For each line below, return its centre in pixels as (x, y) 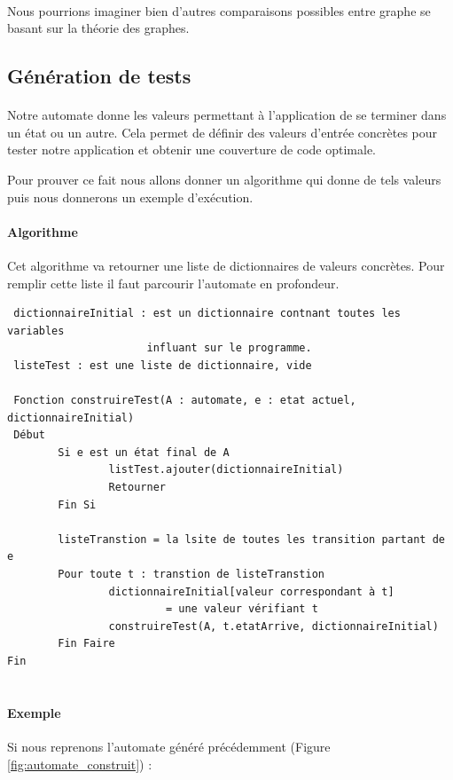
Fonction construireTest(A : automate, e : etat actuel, (185, 401)
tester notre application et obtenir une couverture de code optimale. (191, 150)
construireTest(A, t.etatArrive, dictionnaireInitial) (273, 626)
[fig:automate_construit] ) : (80, 764)
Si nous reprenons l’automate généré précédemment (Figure (169, 746)
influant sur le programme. (229, 348)
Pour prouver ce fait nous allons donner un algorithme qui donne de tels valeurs (224, 179)
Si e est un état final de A (144, 452)
